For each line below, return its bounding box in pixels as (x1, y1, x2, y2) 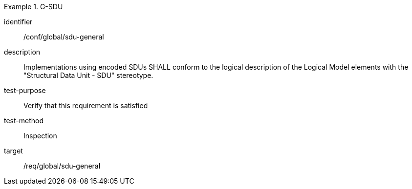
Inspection (23, 132, 57, 140)
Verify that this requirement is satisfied (23, 101, 148, 110)
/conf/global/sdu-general (23, 33, 104, 41)
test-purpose (4, 86, 46, 94)
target (4, 147, 23, 155)
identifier (4, 18, 33, 26)
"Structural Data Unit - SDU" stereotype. (23, 71, 153, 79)
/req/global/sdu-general (23, 162, 101, 170)
